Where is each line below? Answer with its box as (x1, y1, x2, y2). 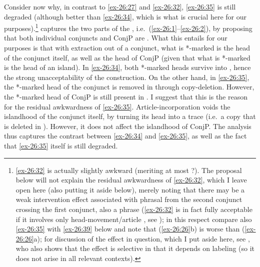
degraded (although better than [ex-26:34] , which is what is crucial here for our (4, 11, 246, 21)
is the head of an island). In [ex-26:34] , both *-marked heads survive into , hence (4, 62, 251, 72)
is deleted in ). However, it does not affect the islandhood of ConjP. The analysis (4, 120, 251, 131)
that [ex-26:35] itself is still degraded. (4, 140, 118, 150)
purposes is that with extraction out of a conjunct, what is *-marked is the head (4, 42, 250, 53)
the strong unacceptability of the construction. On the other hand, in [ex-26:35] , (4, 71, 249, 82)
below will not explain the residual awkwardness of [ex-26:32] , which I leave (15, 174, 247, 185)
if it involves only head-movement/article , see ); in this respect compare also (15, 213, 252, 224)
